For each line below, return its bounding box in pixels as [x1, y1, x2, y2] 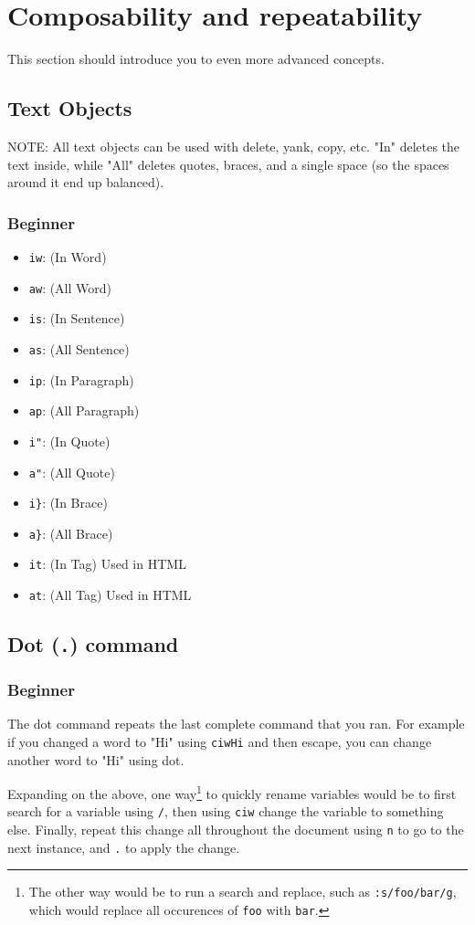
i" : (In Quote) [28, 431, 111, 450]
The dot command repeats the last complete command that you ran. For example [7, 714, 465, 733]
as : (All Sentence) [28, 339, 130, 358]
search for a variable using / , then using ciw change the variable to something [7, 802, 444, 821]
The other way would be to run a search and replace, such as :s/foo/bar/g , [28, 882, 457, 901]
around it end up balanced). [7, 173, 164, 192]
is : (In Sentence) [28, 309, 125, 328]
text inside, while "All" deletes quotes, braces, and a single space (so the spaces [7, 154, 449, 173]
